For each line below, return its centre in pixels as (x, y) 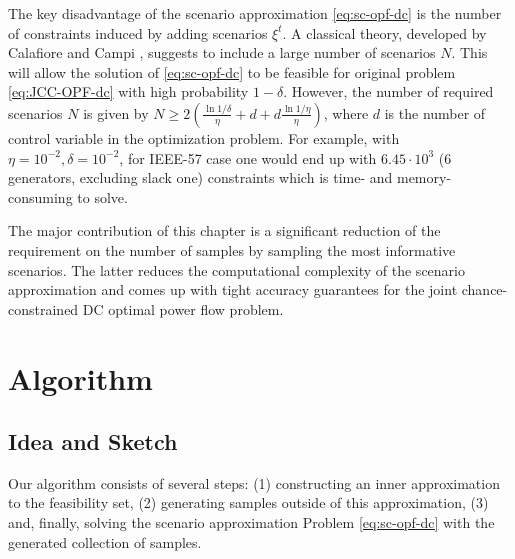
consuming (40, 196)
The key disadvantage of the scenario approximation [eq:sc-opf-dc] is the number (255, 13)
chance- (484, 289)
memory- (424, 177)
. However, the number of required (388, 91)
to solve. (102, 196)
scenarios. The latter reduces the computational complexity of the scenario (236, 269)
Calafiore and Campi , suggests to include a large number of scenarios (222, 52)
